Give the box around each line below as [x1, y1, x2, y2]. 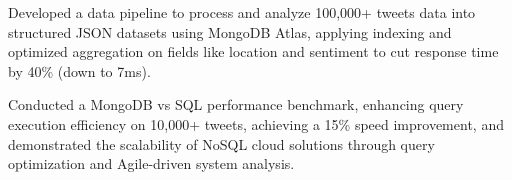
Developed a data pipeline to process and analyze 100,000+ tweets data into [8, 2, 476, 22]
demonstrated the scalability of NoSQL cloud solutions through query [8, 133, 435, 154]
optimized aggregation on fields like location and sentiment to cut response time [8, 41, 499, 62]
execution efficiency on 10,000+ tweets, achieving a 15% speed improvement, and [8, 113, 504, 134]
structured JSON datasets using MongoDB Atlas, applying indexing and [8, 21, 452, 42]
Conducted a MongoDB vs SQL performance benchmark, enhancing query [8, 94, 464, 115]
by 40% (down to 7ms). [8, 60, 151, 81]
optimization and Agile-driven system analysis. [8, 153, 295, 174]
